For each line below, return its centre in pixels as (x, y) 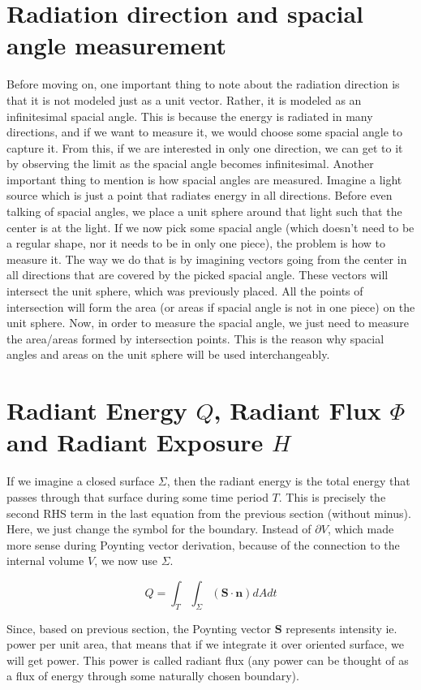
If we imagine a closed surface (81, 481)
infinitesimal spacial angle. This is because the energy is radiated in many (190, 116)
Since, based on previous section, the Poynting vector (139, 628)
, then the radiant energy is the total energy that (288, 481)
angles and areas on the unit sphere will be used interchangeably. (168, 354)
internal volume (45, 561)
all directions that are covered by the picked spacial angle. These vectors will (198, 275)
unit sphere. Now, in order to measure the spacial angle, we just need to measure (208, 323)
